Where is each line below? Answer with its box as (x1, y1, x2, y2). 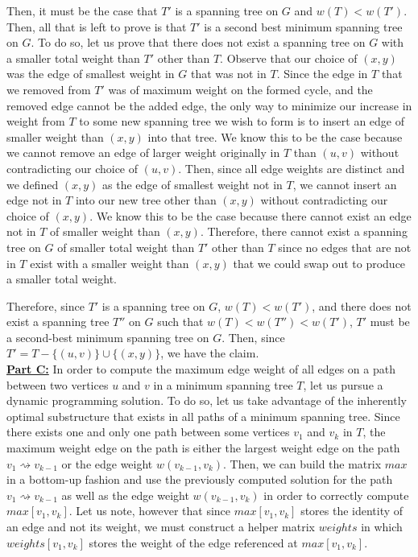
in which (361, 518, 403, 534)
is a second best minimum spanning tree (204, 18, 403, 35)
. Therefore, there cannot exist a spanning (200, 223, 408, 240)
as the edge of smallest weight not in (102, 175, 283, 192)
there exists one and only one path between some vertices (6, 423, 290, 440)
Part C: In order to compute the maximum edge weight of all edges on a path (6, 361, 395, 378)
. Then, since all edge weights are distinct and (178, 159, 405, 176)
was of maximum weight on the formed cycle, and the (108, 80, 373, 97)
